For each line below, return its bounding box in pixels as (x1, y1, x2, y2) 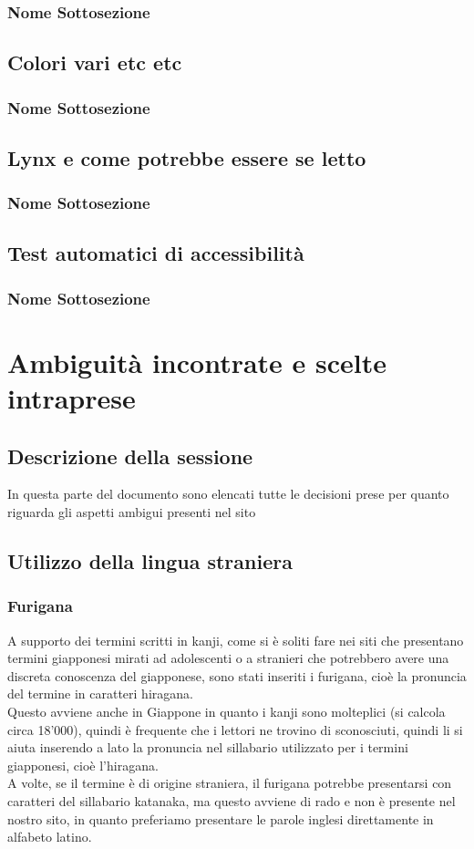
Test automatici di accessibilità (7, 239, 304, 267)
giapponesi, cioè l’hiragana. (7, 755, 159, 774)
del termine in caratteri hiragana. (7, 684, 193, 703)
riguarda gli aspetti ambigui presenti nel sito (7, 502, 256, 522)
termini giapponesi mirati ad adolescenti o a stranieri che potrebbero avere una (7, 648, 449, 668)
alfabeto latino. (7, 827, 92, 846)
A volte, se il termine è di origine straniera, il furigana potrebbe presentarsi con (7, 773, 452, 792)
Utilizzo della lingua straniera (7, 547, 293, 575)
